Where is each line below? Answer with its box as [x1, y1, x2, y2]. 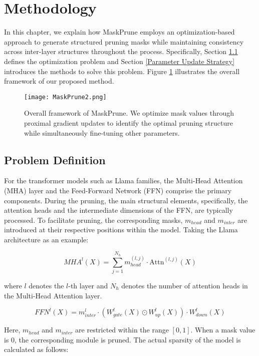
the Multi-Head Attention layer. [4, 290, 102, 300]
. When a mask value [190, 324, 255, 335]
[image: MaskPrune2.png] [24, 93, 107, 101]
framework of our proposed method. [4, 76, 114, 86]
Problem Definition [4, 152, 106, 167]
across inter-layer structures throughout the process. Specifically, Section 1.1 [4, 46, 238, 57]
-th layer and [68, 280, 108, 291]
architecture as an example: [4, 234, 89, 244]
